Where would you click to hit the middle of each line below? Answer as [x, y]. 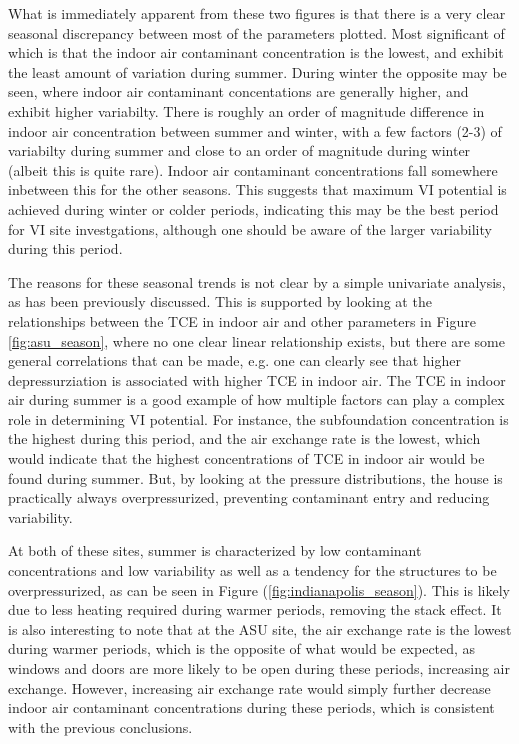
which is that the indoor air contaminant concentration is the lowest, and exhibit [256, 52]
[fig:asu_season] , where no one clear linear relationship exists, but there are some [256, 340]
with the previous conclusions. [100, 726]
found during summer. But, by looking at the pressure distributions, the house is [255, 477]
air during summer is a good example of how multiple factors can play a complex [256, 399]
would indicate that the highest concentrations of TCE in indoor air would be [246, 458]
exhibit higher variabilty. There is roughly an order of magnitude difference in [246, 110]
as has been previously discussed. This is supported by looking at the [220, 301]
